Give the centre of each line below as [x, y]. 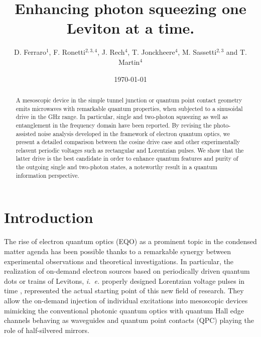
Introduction [49, 217]
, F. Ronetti [67, 52]
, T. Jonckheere [151, 52]
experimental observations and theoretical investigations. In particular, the [119, 261]
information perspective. [47, 175]
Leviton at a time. [130, 28]
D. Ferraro [30, 52]
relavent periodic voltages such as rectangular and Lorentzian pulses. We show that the [130, 150]
